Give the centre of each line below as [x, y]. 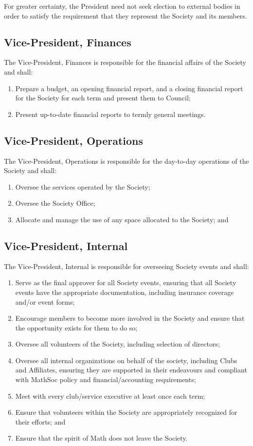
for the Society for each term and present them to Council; [103, 98]
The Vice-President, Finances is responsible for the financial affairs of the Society [125, 62]
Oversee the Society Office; [55, 203]
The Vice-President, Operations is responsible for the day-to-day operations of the [126, 161]
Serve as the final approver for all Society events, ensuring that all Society [126, 282]
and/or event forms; [45, 301]
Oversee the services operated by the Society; [83, 186]
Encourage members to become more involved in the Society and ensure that [130, 318]
